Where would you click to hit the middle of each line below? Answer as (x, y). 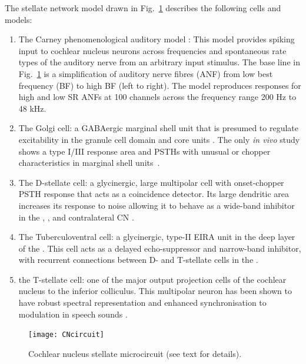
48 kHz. (32, 108)
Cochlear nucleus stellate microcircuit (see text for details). (135, 353)
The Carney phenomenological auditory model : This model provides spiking (157, 39)
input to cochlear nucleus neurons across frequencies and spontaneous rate (152, 50)
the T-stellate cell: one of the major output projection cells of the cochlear (152, 279)
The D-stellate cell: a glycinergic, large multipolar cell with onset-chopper (151, 182)
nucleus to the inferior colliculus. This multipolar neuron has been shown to (155, 291)
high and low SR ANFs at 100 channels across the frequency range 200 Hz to (157, 97)
